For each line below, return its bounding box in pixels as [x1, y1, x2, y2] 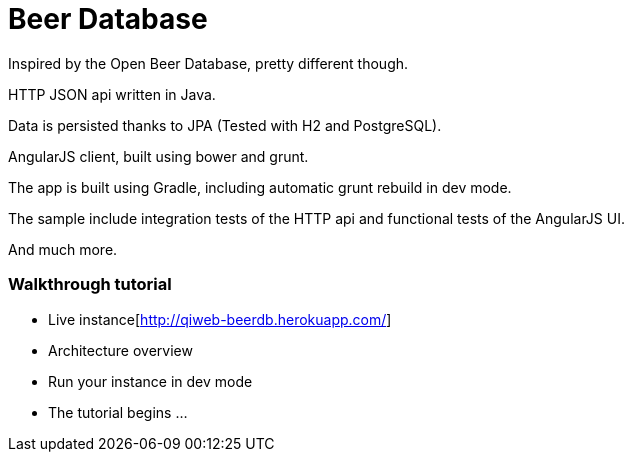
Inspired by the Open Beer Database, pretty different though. [8, 54, 409, 72]
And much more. [8, 240, 118, 258]
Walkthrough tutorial [8, 274, 172, 295]
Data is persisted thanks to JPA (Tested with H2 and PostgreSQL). [8, 116, 442, 134]
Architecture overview [48, 341, 193, 359]
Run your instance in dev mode [48, 372, 253, 390]
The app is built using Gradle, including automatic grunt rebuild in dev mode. [8, 178, 512, 196]
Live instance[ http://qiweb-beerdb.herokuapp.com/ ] [48, 310, 392, 328]
